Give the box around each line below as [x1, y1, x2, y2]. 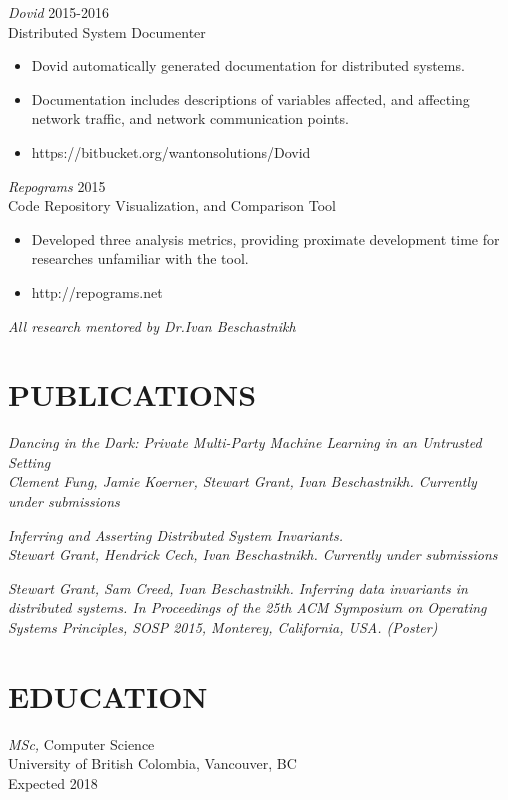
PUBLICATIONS [8, 374, 257, 415]
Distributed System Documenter [8, 21, 206, 42]
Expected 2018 [8, 772, 98, 793]
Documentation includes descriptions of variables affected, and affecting [31, 88, 470, 109]
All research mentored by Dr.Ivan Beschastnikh [8, 315, 296, 336]
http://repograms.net [31, 281, 163, 302]
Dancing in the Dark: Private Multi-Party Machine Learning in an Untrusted [8, 432, 482, 453]
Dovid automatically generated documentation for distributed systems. [31, 55, 465, 76]
